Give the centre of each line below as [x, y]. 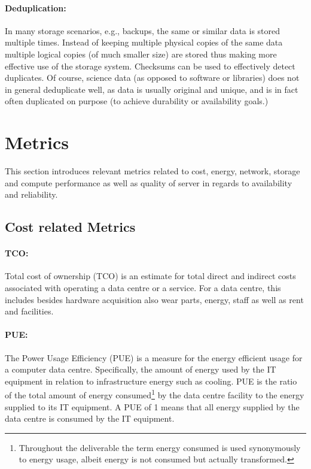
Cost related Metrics [70, 227]
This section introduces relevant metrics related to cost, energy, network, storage [153, 171]
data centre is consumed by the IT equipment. [90, 418]
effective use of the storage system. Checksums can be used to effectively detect [150, 66]
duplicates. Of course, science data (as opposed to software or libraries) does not [152, 78]
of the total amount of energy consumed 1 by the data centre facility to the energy [155, 394]
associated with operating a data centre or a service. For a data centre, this [143, 288]
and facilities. [29, 311]
